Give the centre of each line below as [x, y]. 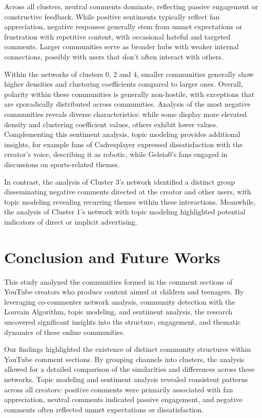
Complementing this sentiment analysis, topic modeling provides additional [122, 134]
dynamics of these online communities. [65, 332]
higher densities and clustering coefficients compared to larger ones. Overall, [124, 84]
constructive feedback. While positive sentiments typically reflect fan [112, 16]
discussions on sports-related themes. [62, 164]
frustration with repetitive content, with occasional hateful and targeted [117, 36]
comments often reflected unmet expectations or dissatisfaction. [104, 409]
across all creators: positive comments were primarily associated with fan [119, 389]
